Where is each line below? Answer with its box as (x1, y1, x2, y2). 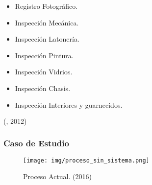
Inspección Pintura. (15, 50, 74, 60)
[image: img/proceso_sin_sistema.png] (23, 157, 150, 164)
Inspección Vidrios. (15, 67, 73, 77)
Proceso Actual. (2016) (23, 171, 92, 181)
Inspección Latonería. (15, 34, 79, 44)
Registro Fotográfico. (15, 1, 78, 11)
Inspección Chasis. (15, 83, 71, 93)
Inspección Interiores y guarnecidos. (15, 99, 123, 110)
